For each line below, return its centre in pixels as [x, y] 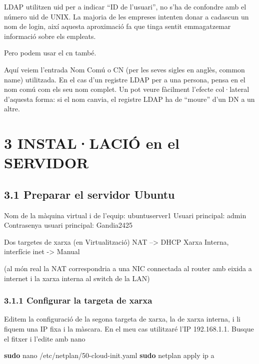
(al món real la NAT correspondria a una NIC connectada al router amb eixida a [128, 268]
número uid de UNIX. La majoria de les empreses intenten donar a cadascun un [126, 16]
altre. [12, 109]
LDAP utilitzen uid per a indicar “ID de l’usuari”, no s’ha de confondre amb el [125, 6]
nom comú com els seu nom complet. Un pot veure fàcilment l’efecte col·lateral [127, 89]
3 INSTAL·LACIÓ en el [92, 143]
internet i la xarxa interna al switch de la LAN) [77, 278]
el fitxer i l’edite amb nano [45, 338]
